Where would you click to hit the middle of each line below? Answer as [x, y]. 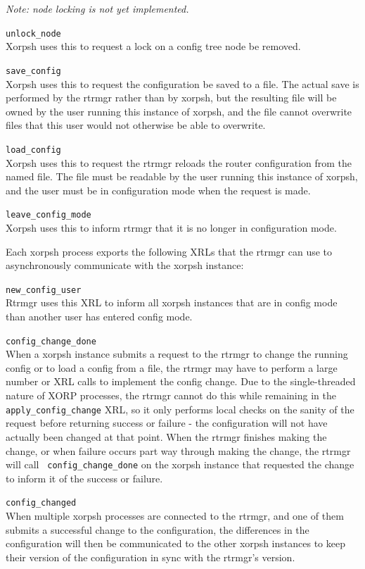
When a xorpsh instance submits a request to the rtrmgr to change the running [177, 354]
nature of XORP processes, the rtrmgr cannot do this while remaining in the [171, 395]
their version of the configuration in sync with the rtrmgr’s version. [151, 557]
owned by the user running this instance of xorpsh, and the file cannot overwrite [179, 111]
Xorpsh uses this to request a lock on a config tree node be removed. [153, 46]
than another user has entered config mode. [99, 316]
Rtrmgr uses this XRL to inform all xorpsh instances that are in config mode [172, 302]
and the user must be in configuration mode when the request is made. [158, 190]
